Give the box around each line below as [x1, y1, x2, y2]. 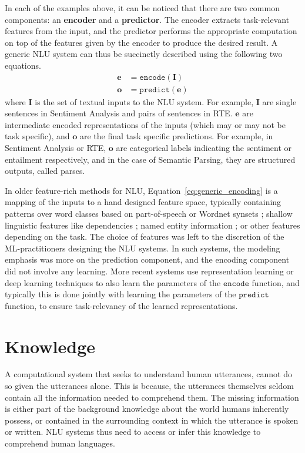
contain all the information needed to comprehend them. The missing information [5, 391, 299, 403]
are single [262, 95, 297, 108]
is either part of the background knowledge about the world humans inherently [5, 402, 289, 415]
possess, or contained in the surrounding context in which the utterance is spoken [5, 414, 299, 426]
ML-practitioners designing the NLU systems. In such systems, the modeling [5, 241, 280, 254]
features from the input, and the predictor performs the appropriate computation [5, 25, 297, 37]
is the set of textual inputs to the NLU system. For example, [35, 95, 254, 108]
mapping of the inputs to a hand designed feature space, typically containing [5, 196, 281, 208]
